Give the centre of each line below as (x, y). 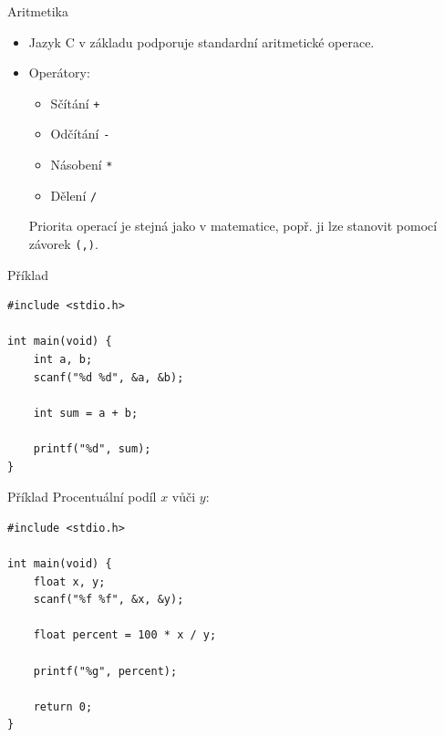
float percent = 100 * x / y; (125, 635)
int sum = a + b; (86, 413)
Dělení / (74, 195)
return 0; (63, 706)
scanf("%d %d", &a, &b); (108, 377)
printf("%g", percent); (105, 671)
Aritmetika (38, 11)
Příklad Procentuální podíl (82, 497)
